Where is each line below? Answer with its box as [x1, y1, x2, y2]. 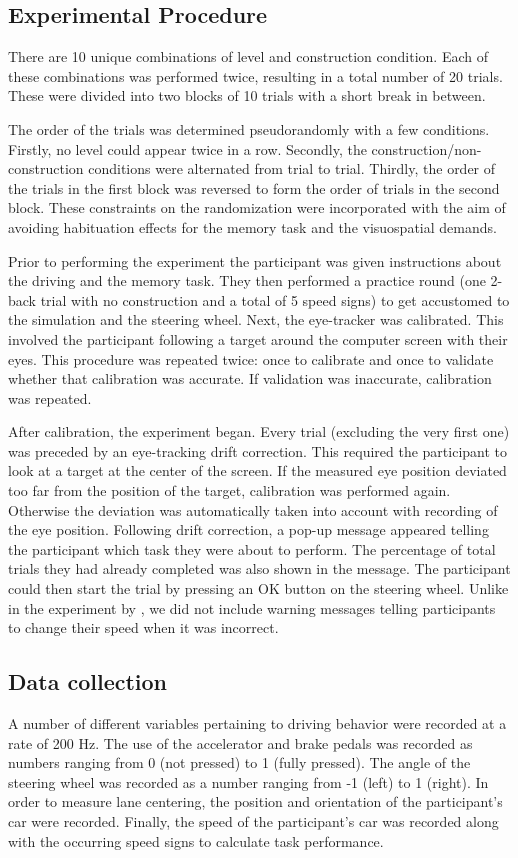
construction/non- [371, 138, 482, 159]
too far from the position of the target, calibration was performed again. [8, 480, 451, 501]
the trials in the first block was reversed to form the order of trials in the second [8, 177, 500, 198]
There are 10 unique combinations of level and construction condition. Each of [8, 46, 488, 67]
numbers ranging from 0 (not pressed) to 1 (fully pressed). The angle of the [8, 752, 471, 773]
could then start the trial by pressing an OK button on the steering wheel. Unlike [8, 578, 509, 599]
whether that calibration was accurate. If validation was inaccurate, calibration [8, 368, 492, 389]
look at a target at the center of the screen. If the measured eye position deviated [8, 460, 507, 481]
